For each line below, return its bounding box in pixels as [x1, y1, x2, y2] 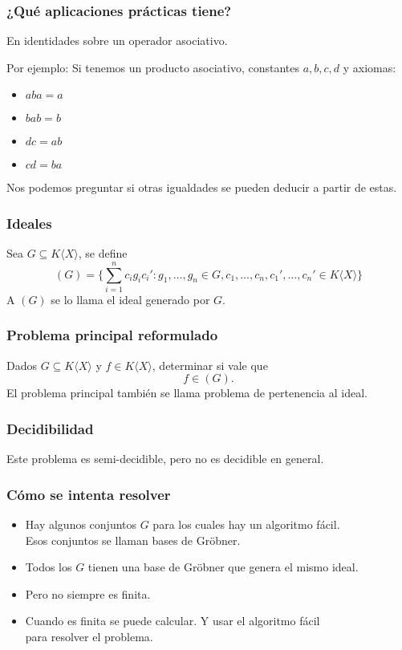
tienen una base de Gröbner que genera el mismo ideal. [87, 559, 359, 575]
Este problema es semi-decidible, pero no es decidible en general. [6, 450, 324, 467]
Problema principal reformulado [6, 325, 218, 345]
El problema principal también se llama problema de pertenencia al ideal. [6, 384, 368, 401]
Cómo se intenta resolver [6, 484, 171, 504]
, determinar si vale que [152, 356, 268, 373]
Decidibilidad [6, 418, 94, 438]
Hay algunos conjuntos [25, 515, 137, 532]
